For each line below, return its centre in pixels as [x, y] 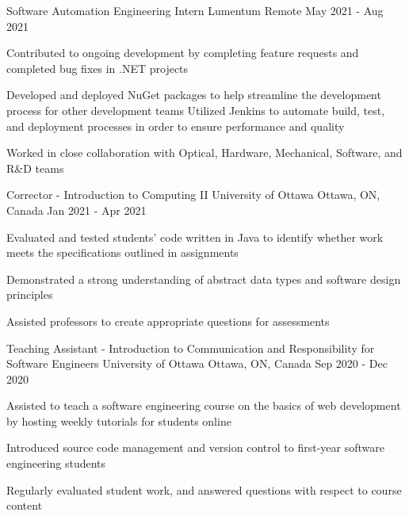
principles [30, 294]
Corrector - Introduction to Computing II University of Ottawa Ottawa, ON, [193, 195]
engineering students [56, 463]
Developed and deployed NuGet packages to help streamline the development [194, 95]
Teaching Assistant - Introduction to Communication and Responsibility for [191, 348]
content [25, 505]
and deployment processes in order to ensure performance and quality [176, 126]
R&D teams [35, 168]
